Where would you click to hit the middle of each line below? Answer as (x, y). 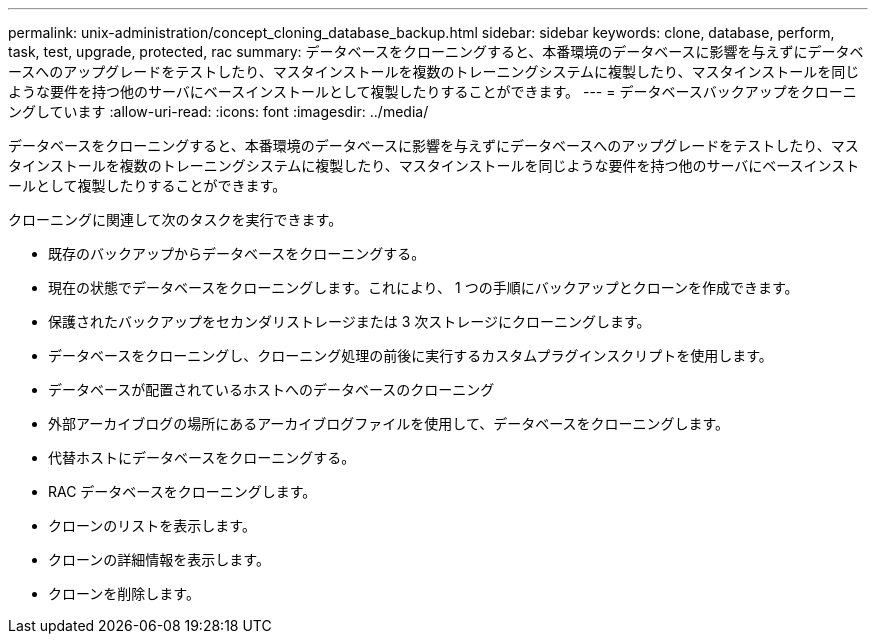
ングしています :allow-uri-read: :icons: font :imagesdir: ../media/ (218, 111)
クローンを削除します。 (124, 593)
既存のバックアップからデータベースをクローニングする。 (237, 253)
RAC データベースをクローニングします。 (182, 491)
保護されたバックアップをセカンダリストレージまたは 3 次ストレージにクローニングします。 (349, 321)
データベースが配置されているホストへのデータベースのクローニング (271, 389)
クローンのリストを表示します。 (152, 525)
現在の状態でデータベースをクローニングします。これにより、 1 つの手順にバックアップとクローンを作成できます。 (423, 287)
